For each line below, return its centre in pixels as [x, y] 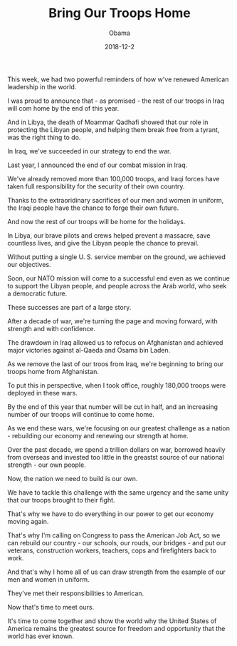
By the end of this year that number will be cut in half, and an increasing [113, 407]
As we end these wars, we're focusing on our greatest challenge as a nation [118, 428]
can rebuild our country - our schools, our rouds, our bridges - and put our [117, 542]
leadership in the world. [42, 86]
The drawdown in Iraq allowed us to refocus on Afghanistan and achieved [115, 342]
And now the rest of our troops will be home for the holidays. [96, 221]
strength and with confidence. [52, 328]
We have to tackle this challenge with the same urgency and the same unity [118, 492]
